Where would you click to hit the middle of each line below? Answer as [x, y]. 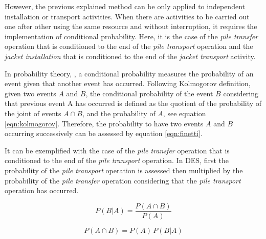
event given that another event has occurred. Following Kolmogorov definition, [128, 83]
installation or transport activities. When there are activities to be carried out [127, 16]
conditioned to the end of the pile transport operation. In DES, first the [117, 160]
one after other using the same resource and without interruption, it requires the [131, 26]
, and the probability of [119, 113]
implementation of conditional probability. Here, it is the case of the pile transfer [131, 36]
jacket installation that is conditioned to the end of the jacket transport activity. [130, 56]
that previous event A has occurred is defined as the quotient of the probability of [133, 103]
